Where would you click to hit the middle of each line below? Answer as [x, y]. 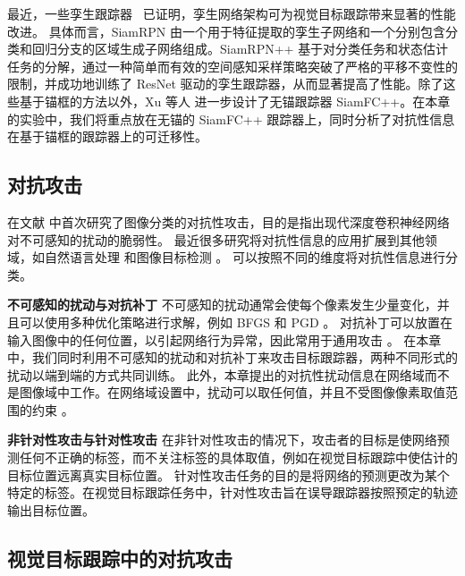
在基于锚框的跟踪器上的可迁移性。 [107, 136]
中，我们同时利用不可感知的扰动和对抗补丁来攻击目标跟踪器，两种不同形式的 [232, 357]
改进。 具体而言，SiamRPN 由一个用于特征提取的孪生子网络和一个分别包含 [226, 31]
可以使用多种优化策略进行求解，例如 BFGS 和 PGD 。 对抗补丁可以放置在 [236, 322]
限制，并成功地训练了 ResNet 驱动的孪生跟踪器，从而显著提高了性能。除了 [225, 84]
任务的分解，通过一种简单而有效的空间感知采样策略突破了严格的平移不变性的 [232, 66]
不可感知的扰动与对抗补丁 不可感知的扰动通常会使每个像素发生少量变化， [222, 305]
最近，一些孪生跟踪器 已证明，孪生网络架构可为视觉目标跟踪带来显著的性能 [232, 13]
